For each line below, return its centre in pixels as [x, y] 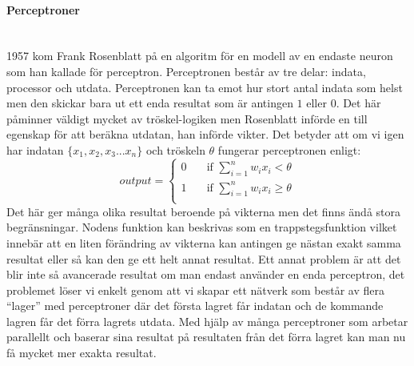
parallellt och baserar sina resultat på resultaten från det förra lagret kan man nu [206, 337]
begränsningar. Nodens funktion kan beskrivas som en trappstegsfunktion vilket [202, 227]
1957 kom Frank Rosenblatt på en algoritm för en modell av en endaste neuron [200, 56]
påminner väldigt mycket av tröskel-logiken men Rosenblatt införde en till [187, 118]
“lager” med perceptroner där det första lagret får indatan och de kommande [195, 306]
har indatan [35, 149]
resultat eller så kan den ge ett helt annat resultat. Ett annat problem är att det [204, 258]
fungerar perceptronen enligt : [289, 149]
